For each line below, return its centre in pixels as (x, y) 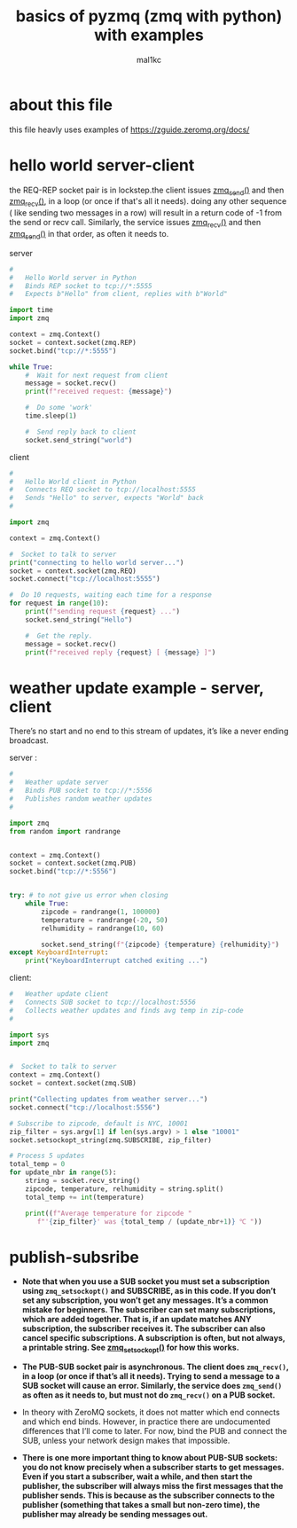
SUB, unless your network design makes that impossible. (126, 1441)
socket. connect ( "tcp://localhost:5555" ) (85, 579)
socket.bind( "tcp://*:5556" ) (63, 872)
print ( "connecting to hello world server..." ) (97, 562)
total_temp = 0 (37, 1164)
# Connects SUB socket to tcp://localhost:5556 (103, 1002)
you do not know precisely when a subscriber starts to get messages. (153, 1467)
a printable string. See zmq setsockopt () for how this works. (130, 1348)
